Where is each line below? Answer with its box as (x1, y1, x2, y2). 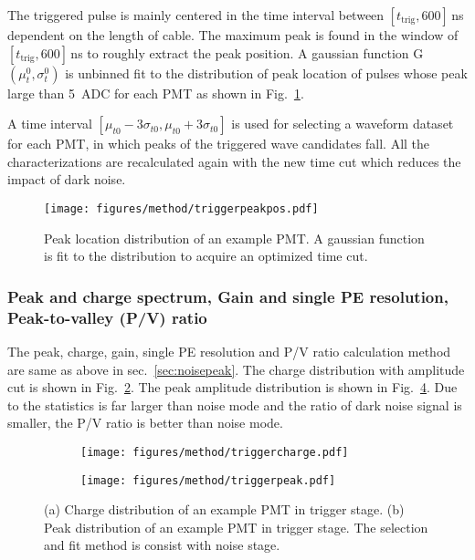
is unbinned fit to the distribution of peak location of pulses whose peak (65, 63, 468, 82)
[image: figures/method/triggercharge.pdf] (80, 445, 349, 459)
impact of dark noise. (7, 170, 126, 189)
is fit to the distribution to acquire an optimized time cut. (44, 246, 368, 265)
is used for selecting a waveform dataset (231, 114, 454, 133)
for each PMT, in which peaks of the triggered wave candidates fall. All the (7, 134, 430, 153)
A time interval (7, 114, 92, 133)
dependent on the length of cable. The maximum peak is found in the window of (7, 26, 459, 44)
